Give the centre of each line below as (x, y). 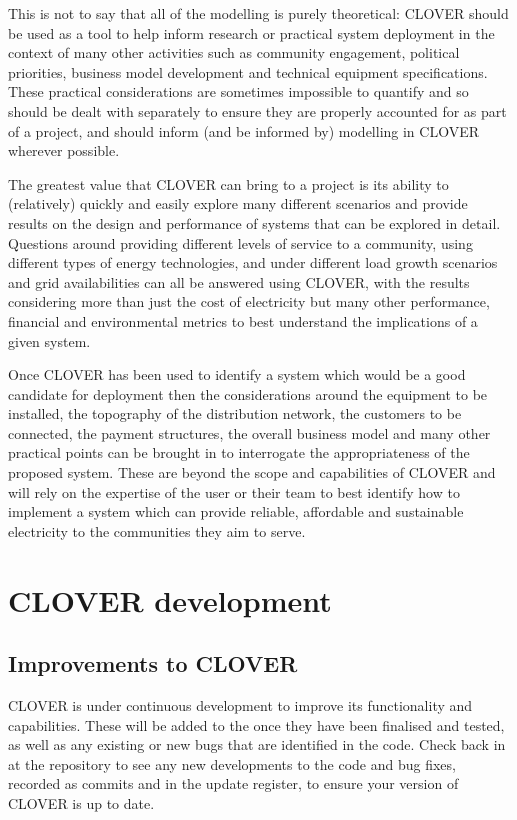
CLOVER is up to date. (81, 802)
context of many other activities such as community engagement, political (234, 52)
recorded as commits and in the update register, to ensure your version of (233, 783)
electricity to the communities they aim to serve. (157, 530)
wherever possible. (64, 150)
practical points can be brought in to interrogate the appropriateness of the (239, 452)
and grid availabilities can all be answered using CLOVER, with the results (239, 281)
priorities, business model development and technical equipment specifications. (248, 71)
